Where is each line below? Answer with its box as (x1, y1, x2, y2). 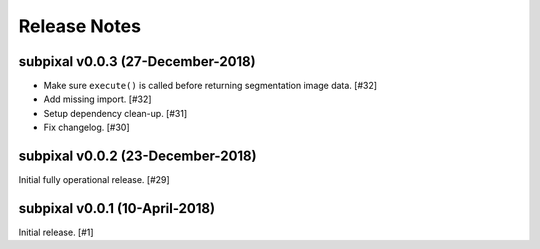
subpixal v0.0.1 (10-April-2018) (18, 200, 215, 217)
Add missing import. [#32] (43, 93, 152, 105)
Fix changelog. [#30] (43, 121, 130, 134)
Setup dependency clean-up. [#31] (43, 107, 188, 119)
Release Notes (18, 15, 142, 37)
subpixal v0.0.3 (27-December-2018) (18, 53, 256, 70)
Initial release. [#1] (18, 226, 94, 239)
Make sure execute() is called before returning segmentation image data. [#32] (43, 80, 378, 92)
